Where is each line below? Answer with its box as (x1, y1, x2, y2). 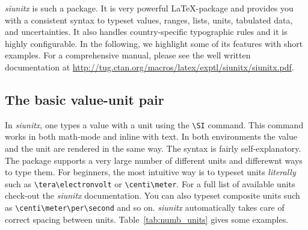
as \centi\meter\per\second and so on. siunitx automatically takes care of (5, 201, 285, 214)
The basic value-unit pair (5, 90, 164, 108)
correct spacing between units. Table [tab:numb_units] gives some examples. (5, 213, 289, 225)
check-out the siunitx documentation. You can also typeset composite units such (5, 189, 300, 202)
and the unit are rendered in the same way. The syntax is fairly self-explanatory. (5, 142, 301, 155)
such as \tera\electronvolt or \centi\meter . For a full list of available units (5, 177, 295, 190)
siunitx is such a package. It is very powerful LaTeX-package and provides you (5, 2, 294, 14)
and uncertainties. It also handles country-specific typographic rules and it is (5, 25, 288, 38)
